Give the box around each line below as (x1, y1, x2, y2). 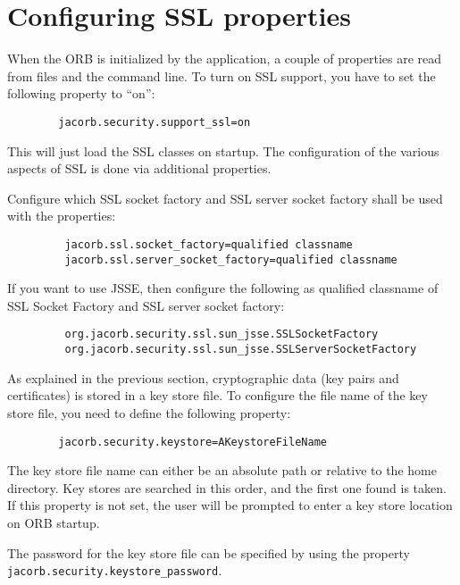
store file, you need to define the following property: (7, 403, 291, 422)
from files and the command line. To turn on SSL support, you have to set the (7, 66, 436, 85)
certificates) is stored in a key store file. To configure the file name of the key (7, 386, 428, 405)
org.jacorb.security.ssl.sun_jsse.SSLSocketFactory (64, 328, 379, 341)
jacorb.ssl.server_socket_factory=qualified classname (64, 253, 397, 266)
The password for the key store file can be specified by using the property (7, 543, 410, 562)
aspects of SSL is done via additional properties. (7, 159, 272, 178)
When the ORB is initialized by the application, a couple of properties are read (7, 49, 442, 68)
